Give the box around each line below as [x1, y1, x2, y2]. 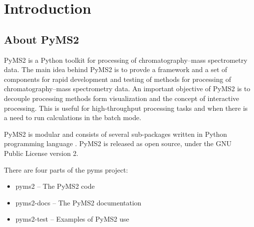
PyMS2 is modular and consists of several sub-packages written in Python [4, 128, 227, 139]
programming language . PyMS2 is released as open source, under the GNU [4, 138, 232, 149]
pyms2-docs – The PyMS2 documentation [15, 197, 141, 207]
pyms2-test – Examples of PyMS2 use [15, 214, 129, 224]
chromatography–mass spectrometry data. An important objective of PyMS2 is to [4, 83, 251, 94]
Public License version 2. [4, 148, 79, 158]
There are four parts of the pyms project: [4, 164, 128, 175]
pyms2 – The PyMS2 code [15, 181, 95, 191]
